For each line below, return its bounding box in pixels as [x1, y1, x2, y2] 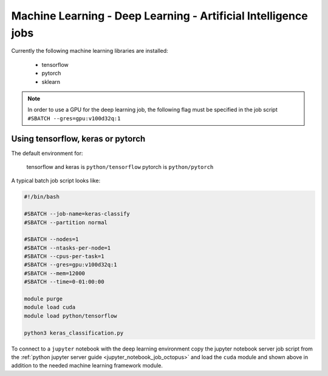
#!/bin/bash [24, 193, 60, 200]
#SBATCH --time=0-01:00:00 [24, 278, 104, 285]
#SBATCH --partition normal [24, 219, 108, 226]
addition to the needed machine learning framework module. [11, 362, 163, 369]
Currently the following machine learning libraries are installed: [11, 47, 168, 55]
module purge [24, 295, 63, 303]
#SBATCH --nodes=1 [24, 236, 79, 243]
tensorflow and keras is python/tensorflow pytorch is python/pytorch [26, 163, 214, 170]
